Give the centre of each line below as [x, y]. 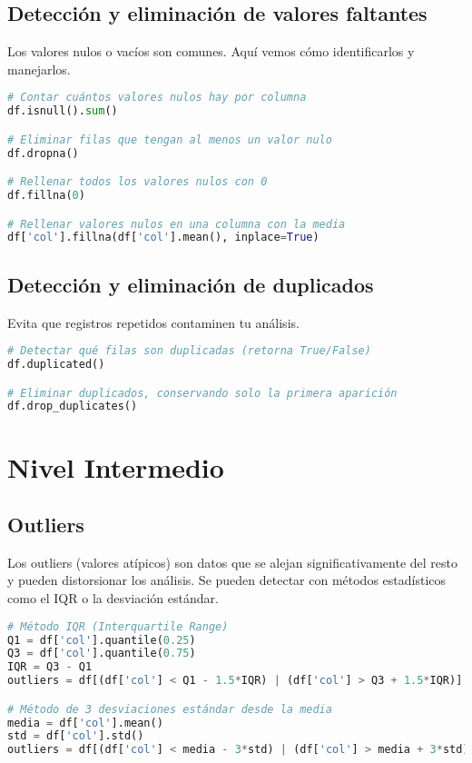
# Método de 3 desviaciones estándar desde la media [170, 709]
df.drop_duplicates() [73, 406]
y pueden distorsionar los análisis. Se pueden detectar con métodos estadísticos [227, 580]
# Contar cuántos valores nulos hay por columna [157, 98]
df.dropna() [43, 153]
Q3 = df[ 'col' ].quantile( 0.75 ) [102, 654]
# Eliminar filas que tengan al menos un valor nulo [170, 139]
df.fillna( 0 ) [46, 196]
